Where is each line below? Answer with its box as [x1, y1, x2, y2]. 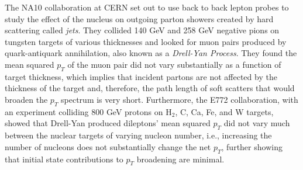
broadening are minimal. [136, 152, 225, 165]
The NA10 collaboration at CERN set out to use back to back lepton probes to [5, 1, 289, 13]
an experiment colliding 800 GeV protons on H [5, 105, 172, 117]
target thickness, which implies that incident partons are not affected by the [5, 70, 277, 82]
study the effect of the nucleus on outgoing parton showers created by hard [5, 12, 274, 25]
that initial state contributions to [5, 152, 123, 165]
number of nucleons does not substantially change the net [5, 140, 211, 152]
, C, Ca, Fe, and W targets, [175, 105, 274, 117]
